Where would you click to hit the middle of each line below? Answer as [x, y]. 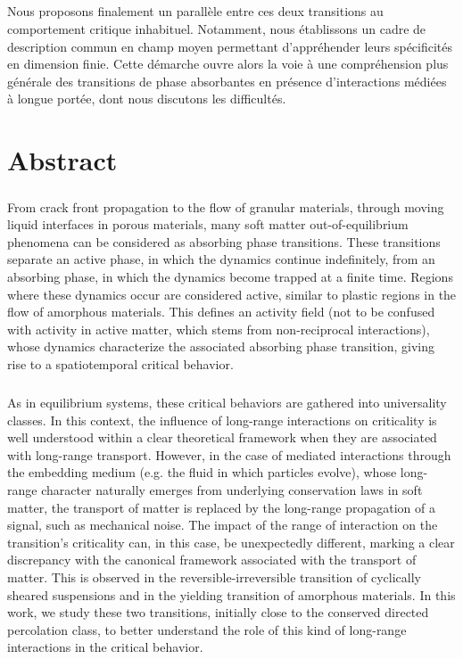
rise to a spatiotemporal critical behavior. [120, 364]
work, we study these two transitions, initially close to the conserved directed [218, 612]
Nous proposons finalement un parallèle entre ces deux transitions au [195, 11]
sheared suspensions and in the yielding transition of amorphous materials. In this [231, 594]
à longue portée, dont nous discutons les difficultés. [147, 99]
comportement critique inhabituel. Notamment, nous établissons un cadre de [217, 28]
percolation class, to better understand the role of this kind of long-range [207, 629]
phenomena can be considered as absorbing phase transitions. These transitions [224, 241]
